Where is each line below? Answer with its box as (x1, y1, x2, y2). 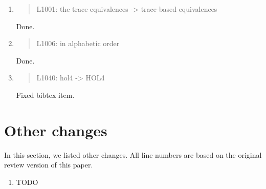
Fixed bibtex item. (16, 89, 75, 100)
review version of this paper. (4, 159, 93, 170)
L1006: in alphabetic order (36, 38, 120, 49)
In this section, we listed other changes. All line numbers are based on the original (4, 149, 262, 160)
